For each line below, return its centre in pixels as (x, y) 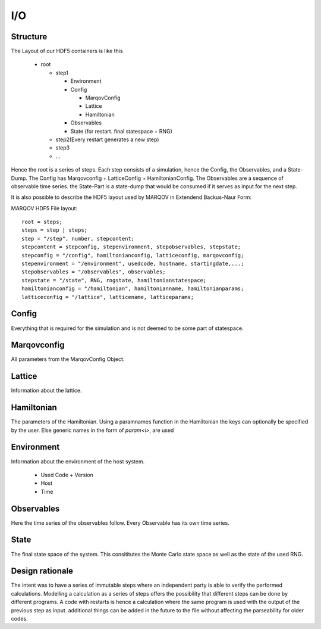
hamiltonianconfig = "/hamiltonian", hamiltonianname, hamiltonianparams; (133, 289)
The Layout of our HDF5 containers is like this (67, 51)
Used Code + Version (67, 475)
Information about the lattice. (46, 391)
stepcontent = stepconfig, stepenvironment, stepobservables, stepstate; (131, 247)
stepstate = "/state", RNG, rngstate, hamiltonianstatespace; (114, 280)
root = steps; (42, 222)
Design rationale (42, 571)
